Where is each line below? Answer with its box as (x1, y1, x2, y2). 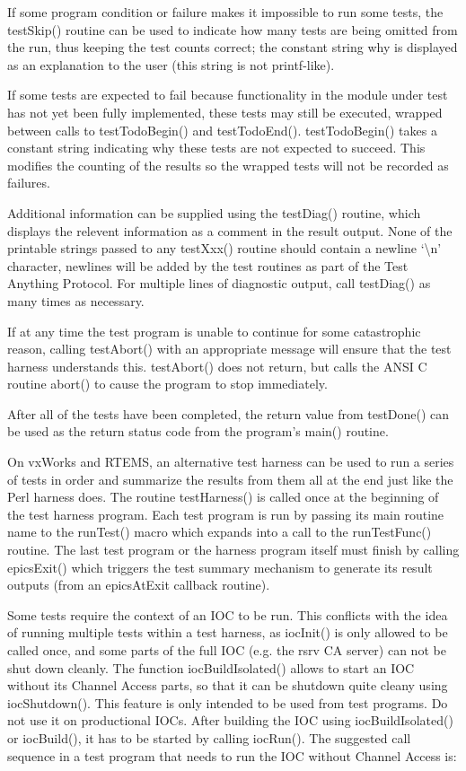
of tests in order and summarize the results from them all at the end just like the (7, 469, 453, 488)
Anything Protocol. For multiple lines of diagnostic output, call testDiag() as (7, 274, 431, 293)
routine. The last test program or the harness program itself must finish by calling (7, 540, 460, 559)
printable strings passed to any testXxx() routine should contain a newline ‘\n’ (7, 239, 442, 258)
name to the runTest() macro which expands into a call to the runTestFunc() (7, 522, 432, 541)
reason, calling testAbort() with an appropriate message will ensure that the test (7, 339, 452, 358)
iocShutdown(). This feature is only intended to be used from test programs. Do (7, 693, 448, 712)
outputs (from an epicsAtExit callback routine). (7, 575, 270, 594)
